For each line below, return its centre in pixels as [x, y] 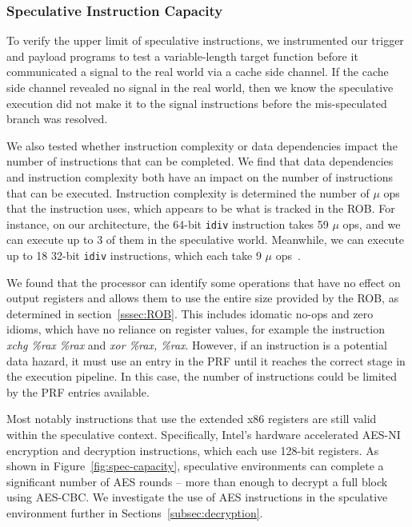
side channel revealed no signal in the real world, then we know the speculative [200, 87]
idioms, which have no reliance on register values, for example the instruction [196, 329]
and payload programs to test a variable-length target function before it [182, 56]
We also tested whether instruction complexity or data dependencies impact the [202, 145]
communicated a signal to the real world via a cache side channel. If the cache [198, 72]
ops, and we [372, 224]
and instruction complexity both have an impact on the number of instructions [200, 176]
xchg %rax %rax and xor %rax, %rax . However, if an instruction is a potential [197, 345]
